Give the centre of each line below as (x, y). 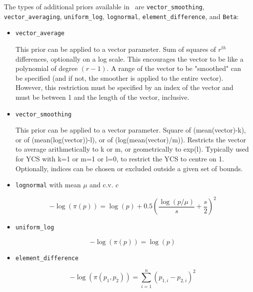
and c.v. (101, 185)
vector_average (40, 34)
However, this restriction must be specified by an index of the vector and (124, 87)
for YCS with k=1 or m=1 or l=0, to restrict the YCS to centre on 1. (120, 158)
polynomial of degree (47, 68)
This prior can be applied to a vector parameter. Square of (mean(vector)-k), (131, 130)
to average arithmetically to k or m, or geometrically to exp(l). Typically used (132, 149)
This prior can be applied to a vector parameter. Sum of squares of (116, 49)
